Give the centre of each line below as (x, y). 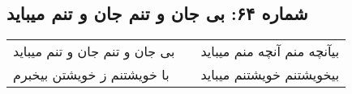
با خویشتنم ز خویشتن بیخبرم (91, 75)
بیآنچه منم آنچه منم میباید (270, 51)
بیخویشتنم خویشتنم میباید (270, 75)
